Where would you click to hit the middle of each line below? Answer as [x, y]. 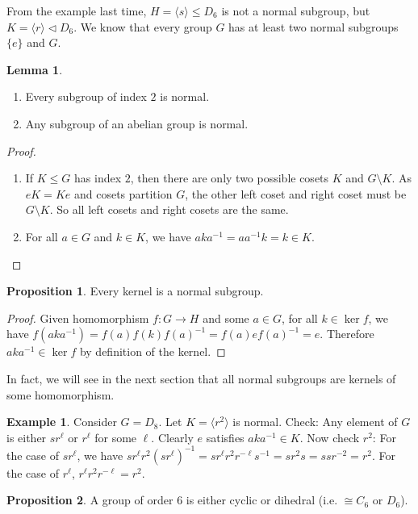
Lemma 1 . [35, 69]
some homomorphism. [61, 394]
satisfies [225, 437]
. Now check [330, 437]
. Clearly [172, 437]
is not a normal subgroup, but [296, 10]
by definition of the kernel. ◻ [153, 351]
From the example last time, [77, 10]
